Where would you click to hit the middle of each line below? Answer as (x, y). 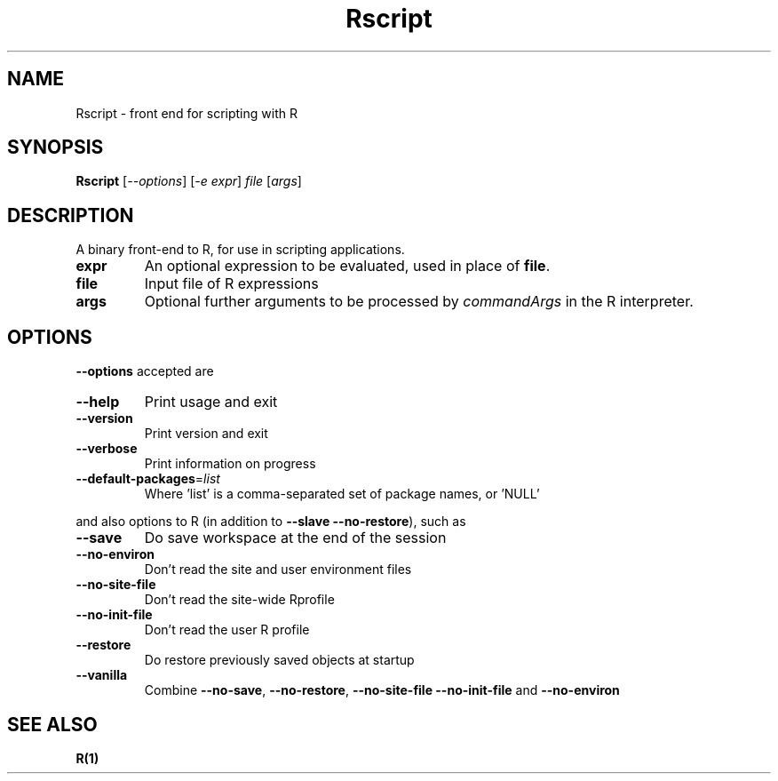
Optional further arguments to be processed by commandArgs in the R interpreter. (419, 302)
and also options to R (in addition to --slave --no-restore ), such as (271, 522)
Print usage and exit (211, 402)
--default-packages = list (148, 479)
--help (98, 402)
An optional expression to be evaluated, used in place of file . (347, 266)
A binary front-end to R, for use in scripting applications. (240, 250)
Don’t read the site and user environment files (278, 570)
